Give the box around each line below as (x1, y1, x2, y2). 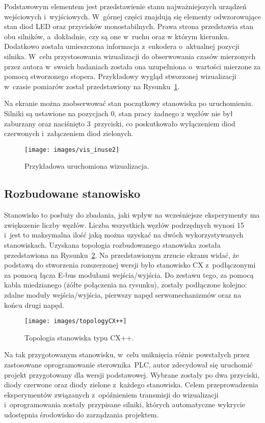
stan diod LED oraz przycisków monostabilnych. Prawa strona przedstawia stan (4, 21, 254, 32)
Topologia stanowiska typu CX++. (24, 332, 134, 342)
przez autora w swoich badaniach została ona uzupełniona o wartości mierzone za (4, 61, 261, 71)
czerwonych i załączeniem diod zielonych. (4, 128, 134, 139)
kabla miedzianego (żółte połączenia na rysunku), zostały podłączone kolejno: (4, 279, 247, 290)
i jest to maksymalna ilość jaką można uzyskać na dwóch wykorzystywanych (4, 229, 244, 240)
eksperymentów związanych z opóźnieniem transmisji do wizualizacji (4, 389, 219, 400)
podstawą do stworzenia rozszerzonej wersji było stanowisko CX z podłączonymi (4, 259, 256, 270)
